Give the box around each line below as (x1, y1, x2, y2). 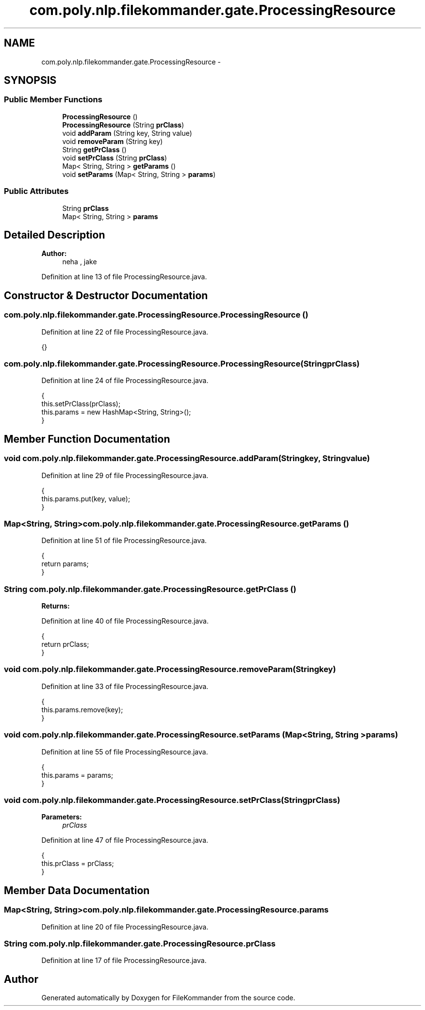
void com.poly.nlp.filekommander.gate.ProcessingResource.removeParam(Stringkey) (4, 664, 336, 674)
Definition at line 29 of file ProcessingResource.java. (41, 471, 209, 480)
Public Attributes (4, 186, 69, 196)
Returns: (41, 602, 70, 610)
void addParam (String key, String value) (62, 128, 192, 137)
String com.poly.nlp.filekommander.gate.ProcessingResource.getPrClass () (4, 584, 296, 594)
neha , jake (62, 257, 97, 266)
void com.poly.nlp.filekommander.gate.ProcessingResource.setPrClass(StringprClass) (4, 795, 341, 805)
